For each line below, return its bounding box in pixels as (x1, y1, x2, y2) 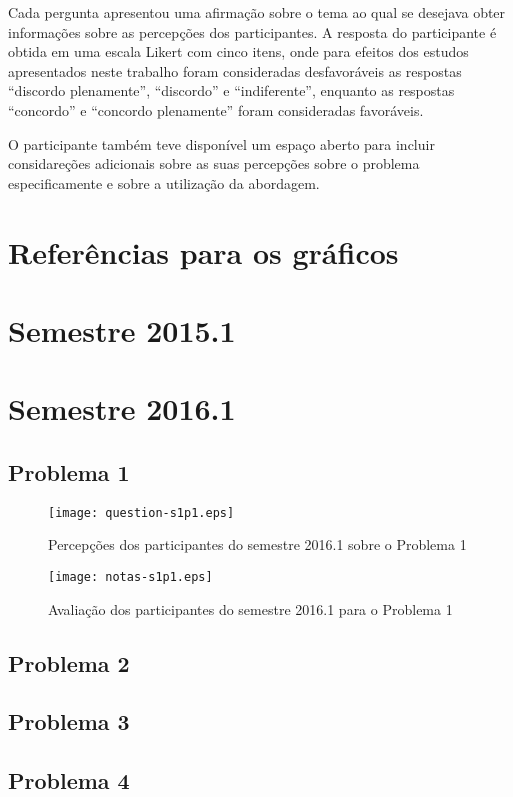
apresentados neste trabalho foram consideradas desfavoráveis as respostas (8, 60, 462, 81)
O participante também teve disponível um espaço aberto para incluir (8, 133, 435, 154)
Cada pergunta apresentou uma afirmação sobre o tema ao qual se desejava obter (8, 2, 506, 22)
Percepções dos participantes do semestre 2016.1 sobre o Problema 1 (48, 534, 467, 555)
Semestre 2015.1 (8, 309, 236, 350)
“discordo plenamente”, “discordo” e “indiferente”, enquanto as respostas (8, 80, 455, 101)
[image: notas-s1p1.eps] (48, 569, 213, 584)
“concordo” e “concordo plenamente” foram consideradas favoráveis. (8, 99, 424, 120)
